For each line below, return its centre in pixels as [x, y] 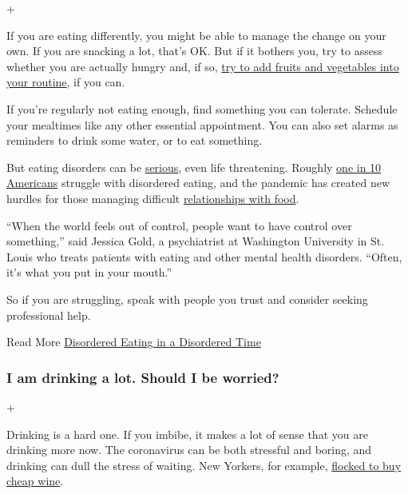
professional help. [49, 315]
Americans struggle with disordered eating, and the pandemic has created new [198, 183]
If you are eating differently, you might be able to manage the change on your [196, 35]
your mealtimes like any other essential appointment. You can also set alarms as [202, 124]
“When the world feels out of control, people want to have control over [179, 225]
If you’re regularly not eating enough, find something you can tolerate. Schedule [202, 108]
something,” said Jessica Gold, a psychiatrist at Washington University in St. [196, 241]
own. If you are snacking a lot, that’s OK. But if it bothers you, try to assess [195, 51]
